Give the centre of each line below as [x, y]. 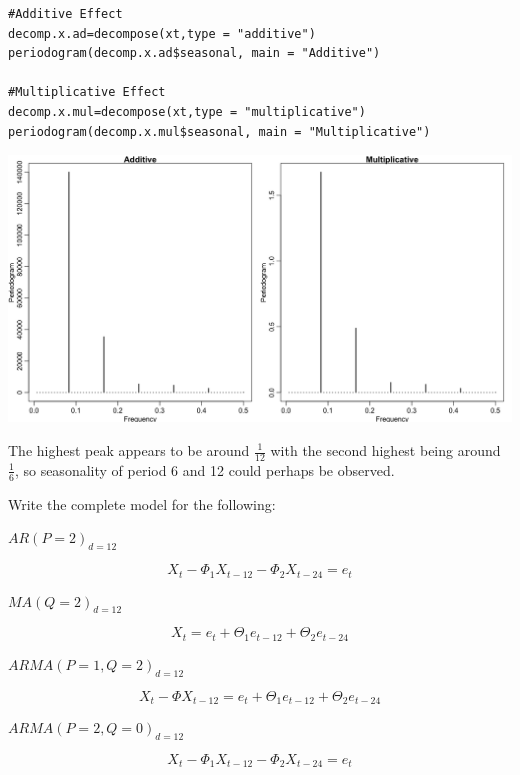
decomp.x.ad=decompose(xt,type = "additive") [162, 33]
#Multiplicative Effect [87, 92]
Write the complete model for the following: [142, 503]
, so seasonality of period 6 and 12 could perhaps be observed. [204, 469]
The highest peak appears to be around [129, 450]
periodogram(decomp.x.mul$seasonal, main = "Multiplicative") [219, 131]
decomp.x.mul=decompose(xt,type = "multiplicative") [187, 111]
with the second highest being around [385, 450]
